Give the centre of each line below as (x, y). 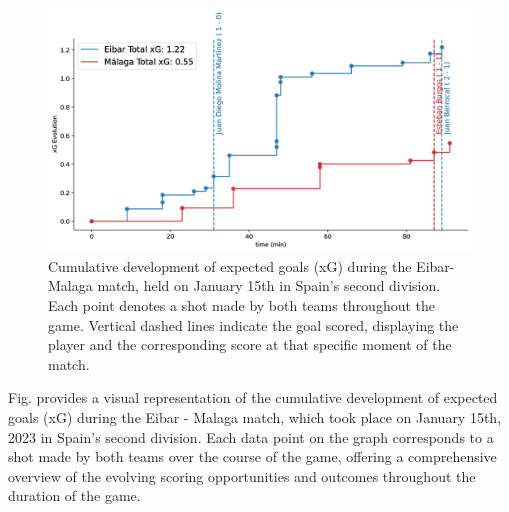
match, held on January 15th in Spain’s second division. (269, 285)
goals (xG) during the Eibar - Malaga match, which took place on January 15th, (255, 417)
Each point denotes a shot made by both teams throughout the (242, 305)
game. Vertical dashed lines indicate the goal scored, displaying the (253, 324)
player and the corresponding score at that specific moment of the (250, 344)
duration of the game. (74, 495)
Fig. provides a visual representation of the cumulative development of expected (253, 397)
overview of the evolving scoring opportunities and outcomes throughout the (242, 475)
